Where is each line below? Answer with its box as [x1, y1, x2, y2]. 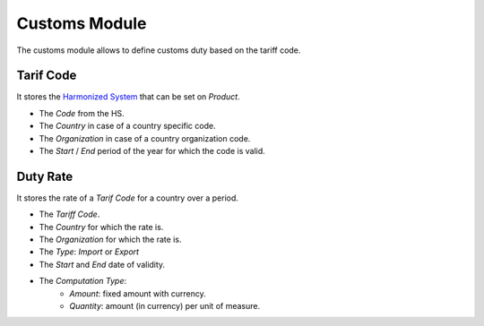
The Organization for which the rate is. [39, 234, 182, 245]
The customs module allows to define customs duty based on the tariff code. [16, 45, 301, 56]
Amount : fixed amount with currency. [69, 287, 206, 299]
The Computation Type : [39, 276, 127, 287]
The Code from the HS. [39, 107, 125, 118]
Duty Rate [16, 168, 73, 184]
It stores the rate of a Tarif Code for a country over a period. [16, 193, 239, 203]
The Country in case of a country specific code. [39, 121, 216, 132]
